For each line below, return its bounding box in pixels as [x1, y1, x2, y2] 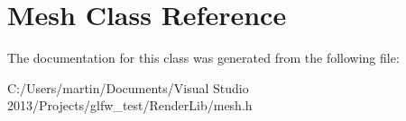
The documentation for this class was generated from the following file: [7, 48, 400, 67]
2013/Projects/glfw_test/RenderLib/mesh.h [7, 96, 253, 115]
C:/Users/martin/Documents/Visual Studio [7, 78, 249, 97]
